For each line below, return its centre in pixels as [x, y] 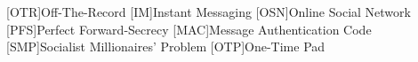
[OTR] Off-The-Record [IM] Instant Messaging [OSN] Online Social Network [209, 12]
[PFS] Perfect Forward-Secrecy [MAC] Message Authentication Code [189, 29]
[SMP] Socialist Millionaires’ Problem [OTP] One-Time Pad [166, 46]
